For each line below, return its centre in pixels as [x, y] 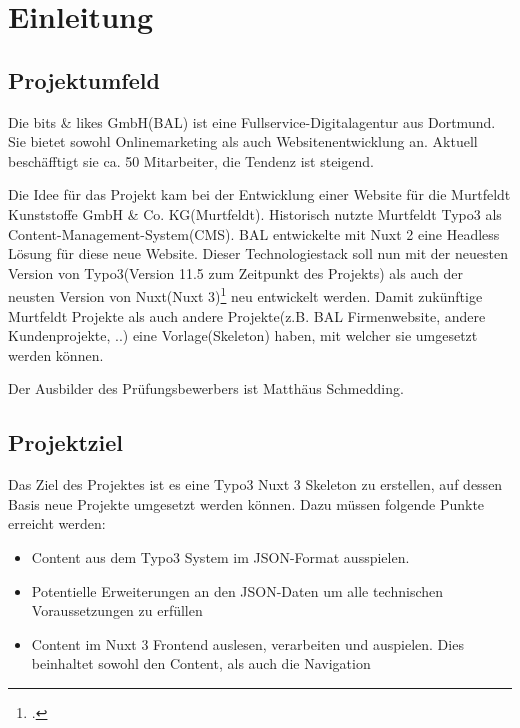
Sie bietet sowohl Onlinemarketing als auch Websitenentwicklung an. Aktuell [243, 141]
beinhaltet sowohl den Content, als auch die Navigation [201, 663]
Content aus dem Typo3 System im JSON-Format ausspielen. [220, 556]
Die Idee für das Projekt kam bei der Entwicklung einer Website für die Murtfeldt [259, 194]
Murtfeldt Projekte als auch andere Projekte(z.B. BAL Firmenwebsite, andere [247, 315]
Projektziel [65, 442]
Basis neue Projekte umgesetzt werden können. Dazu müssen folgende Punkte [246, 503]
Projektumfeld [84, 79]
